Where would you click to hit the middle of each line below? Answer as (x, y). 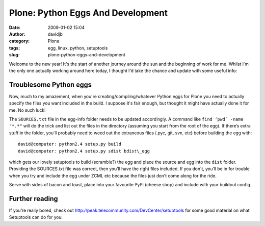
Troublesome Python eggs (50, 85)
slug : (14, 55)
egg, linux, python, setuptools (78, 48)
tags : (14, 48)
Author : (17, 34)
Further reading (34, 199)
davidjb (55, 34)
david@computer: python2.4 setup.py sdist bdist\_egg (84, 151)
